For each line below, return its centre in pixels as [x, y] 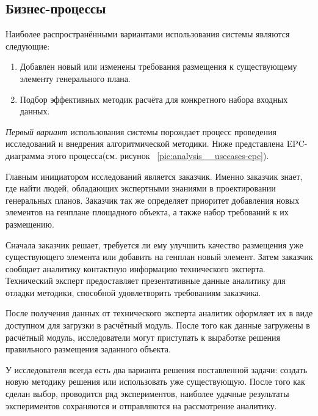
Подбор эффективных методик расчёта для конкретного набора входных [154, 99]
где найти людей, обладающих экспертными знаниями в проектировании [141, 188]
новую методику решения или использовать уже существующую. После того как [155, 381]
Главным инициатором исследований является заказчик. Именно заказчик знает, [154, 176]
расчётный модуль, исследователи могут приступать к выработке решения [143, 337]
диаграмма [25, 155]
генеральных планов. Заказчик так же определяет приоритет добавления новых [153, 200]
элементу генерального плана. [75, 78]
